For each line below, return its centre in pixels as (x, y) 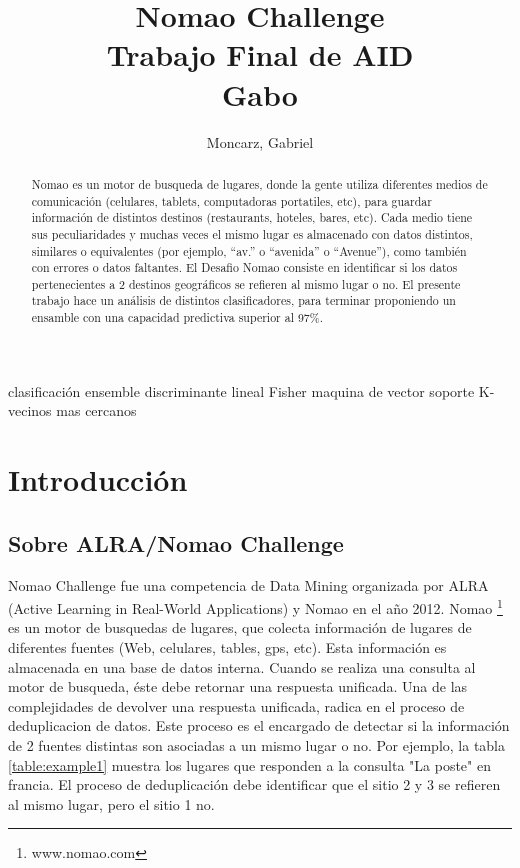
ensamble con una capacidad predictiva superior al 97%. (177, 317)
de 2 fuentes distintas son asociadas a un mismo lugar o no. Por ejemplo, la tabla (257, 744)
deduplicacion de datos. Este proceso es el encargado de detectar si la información (259, 725)
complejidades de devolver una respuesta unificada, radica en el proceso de (236, 705)
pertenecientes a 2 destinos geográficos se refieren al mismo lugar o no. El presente (246, 283)
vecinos (30, 410)
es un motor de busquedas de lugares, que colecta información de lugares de (240, 627)
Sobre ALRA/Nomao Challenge (176, 542)
